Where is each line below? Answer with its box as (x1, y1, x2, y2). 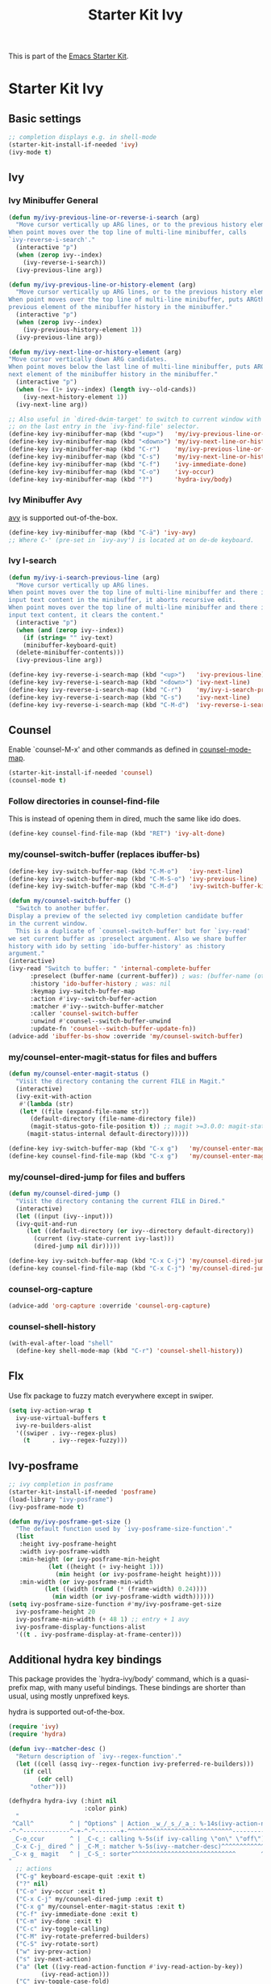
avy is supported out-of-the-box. (8, 512, 119, 523)
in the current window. (8, 919, 89, 927)
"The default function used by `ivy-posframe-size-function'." (15, 1525, 232, 1533)
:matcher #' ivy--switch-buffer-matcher (29, 1002, 164, 1011)
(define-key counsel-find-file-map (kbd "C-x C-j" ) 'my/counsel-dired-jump (8, 1264, 269, 1272)
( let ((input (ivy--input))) (15, 1212, 114, 1220)
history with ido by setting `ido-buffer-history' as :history (8, 942, 226, 950)
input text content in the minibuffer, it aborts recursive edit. (8, 596, 236, 604)
